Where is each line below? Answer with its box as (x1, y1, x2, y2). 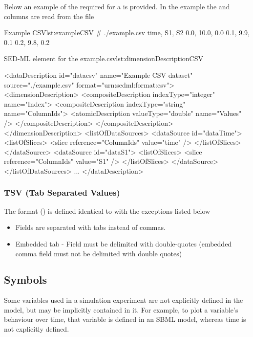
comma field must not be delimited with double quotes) (15, 248, 182, 258)
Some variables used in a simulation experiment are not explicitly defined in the (4, 295, 243, 305)
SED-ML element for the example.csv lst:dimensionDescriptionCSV (4, 53, 203, 64)
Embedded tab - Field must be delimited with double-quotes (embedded (15, 238, 232, 248)
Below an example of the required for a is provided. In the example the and (4, 1, 230, 11)
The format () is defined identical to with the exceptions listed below (4, 205, 211, 216)
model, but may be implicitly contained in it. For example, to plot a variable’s (4, 304, 238, 315)
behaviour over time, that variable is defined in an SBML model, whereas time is (4, 314, 246, 324)
